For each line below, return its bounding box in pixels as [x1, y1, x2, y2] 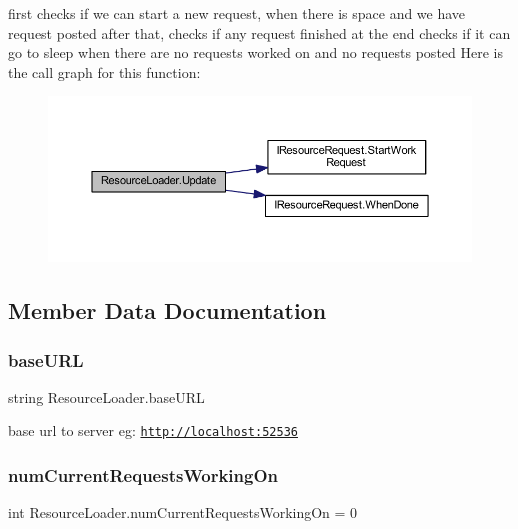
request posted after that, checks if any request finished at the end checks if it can [8, 22, 511, 43]
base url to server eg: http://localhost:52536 [8, 420, 298, 441]
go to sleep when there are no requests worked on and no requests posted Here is [8, 42, 503, 63]
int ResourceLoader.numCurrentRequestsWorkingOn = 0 [8, 502, 358, 523]
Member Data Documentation [8, 295, 327, 326]
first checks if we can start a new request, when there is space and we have [8, 3, 466, 23]
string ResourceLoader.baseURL [8, 386, 205, 407]
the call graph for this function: [8, 61, 201, 82]
